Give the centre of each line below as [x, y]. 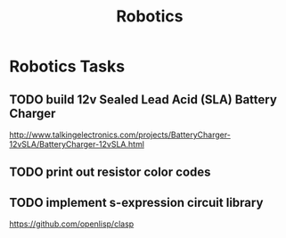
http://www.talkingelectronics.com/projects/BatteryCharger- [120, 135]
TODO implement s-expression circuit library [136, 202]
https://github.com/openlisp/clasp [72, 224]
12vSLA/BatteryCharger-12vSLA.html [77, 144]
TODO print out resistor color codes [110, 172]
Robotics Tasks [67, 66]
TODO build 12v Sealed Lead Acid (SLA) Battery [143, 99]
